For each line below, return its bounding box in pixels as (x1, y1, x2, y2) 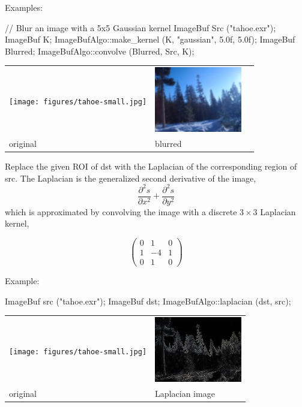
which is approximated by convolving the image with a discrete (5, 205, 237, 218)
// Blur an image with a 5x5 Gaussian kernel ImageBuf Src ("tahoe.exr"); (5, 21, 276, 34)
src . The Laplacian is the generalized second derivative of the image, (5, 171, 256, 184)
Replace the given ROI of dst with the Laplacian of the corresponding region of (5, 160, 297, 173)
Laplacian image (155, 387, 215, 399)
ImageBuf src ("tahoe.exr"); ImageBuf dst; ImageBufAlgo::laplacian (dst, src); (5, 294, 291, 307)
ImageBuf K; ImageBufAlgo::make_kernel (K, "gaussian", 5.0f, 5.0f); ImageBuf (5, 33, 295, 46)
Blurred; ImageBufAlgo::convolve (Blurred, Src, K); (5, 44, 195, 57)
